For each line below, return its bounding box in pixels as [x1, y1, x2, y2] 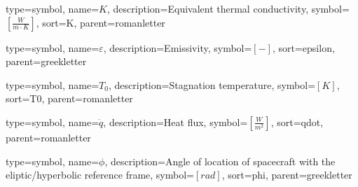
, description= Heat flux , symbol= [103, 114, 248, 129]
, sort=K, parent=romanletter [36, 15, 165, 29]
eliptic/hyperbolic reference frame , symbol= [6, 167, 194, 182]
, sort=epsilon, [272, 40, 335, 55]
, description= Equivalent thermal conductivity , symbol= [106, 1, 350, 15]
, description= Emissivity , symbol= [103, 40, 252, 55]
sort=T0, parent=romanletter [6, 91, 133, 106]
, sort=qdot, [270, 114, 324, 129]
